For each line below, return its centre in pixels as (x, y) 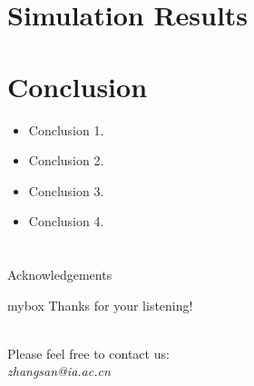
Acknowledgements (60, 275)
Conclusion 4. (66, 221)
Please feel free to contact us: (88, 353)
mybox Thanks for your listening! (100, 305)
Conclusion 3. (66, 190)
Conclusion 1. (66, 129)
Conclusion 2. (66, 160)
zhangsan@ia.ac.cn (59, 371)
